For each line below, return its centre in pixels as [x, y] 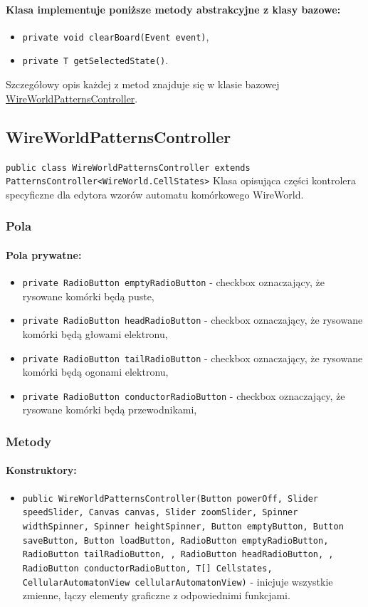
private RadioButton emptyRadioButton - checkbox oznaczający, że [173, 282]
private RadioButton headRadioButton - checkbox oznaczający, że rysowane [193, 320]
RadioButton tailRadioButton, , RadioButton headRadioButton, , [178, 555]
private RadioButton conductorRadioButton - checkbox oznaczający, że [184, 395]
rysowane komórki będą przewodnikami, [110, 410]
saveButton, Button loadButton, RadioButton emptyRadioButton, [175, 540]
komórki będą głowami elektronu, [95, 333]
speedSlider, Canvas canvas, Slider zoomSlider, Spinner [160, 513]
